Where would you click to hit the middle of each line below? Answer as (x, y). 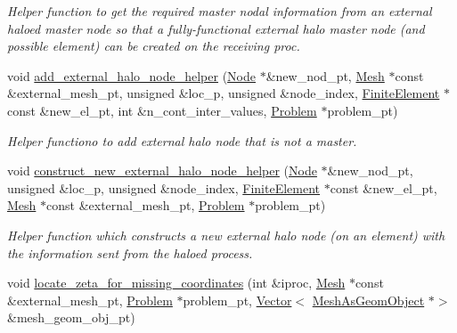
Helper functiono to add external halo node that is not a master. (182, 140)
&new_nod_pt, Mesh (325, 75)
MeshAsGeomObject (368, 300)
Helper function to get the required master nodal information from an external (220, 11)
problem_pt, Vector (237, 300)
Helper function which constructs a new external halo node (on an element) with (226, 235)
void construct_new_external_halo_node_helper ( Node (162, 171)
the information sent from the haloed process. (130, 252)
